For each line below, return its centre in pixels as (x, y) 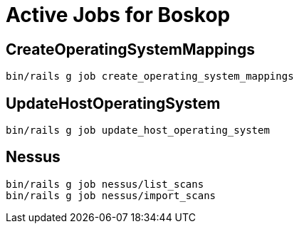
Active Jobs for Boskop (118, 15)
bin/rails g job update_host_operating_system (138, 131)
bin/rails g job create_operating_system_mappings (150, 76)
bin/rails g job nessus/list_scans (105, 184)
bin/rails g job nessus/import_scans (111, 195)
